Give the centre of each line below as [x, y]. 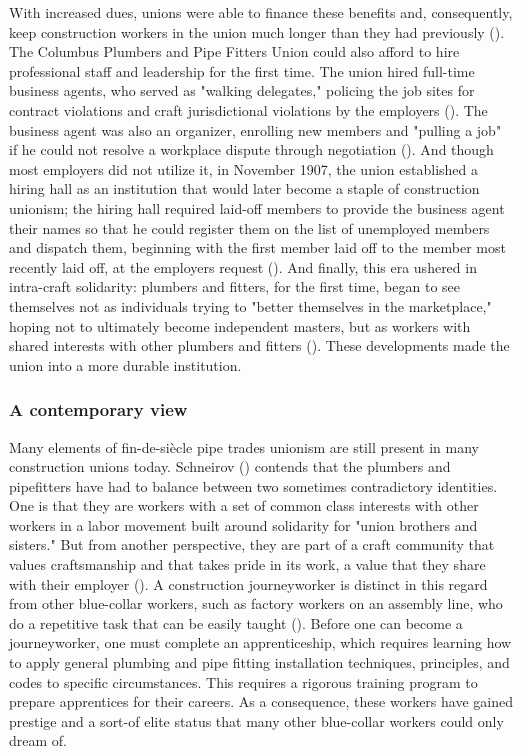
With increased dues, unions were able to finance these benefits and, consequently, [261, 12]
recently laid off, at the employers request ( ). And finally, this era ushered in [243, 266]
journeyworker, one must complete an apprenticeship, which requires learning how [260, 642]
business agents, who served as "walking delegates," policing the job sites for [242, 90]
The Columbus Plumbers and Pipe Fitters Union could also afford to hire [234, 51]
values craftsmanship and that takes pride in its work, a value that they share [247, 564]
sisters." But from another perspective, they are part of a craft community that [252, 544]
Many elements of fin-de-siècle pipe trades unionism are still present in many [244, 446]
